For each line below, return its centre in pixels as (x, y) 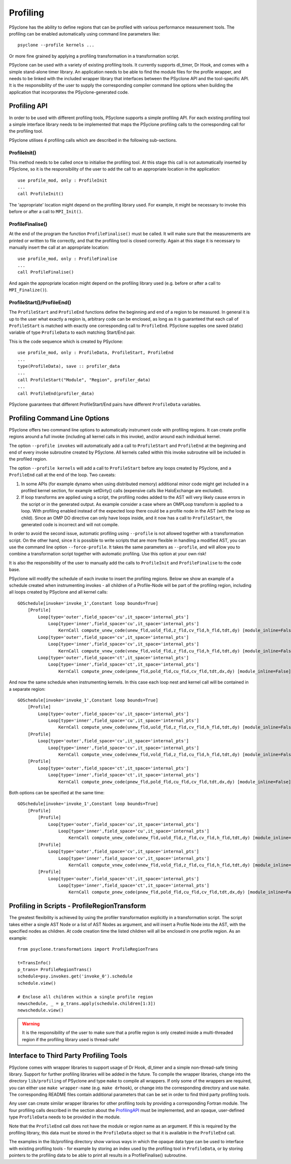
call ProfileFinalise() (46, 272)
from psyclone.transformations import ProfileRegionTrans (88, 949)
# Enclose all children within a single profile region (85, 997)
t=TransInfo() (34, 963)
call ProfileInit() (41, 194)
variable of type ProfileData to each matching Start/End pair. (72, 332)
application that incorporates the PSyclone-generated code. (69, 92)
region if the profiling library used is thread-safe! (71, 1039)
